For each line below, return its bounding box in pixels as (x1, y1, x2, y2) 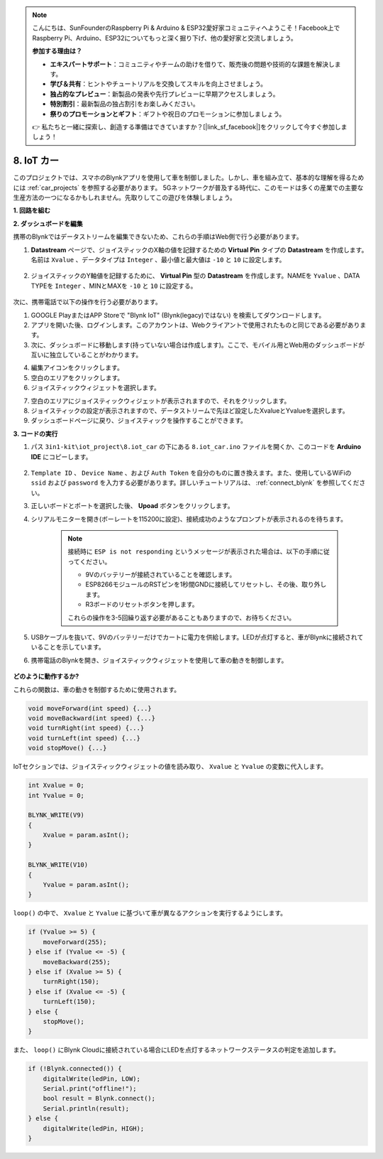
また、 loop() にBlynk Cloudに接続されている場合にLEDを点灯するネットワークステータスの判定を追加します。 (13, 1045, 340, 1055)
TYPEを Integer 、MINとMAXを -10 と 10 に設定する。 (30, 281, 197, 290)
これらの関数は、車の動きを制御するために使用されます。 (13, 685, 181, 694)
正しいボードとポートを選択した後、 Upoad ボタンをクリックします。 (30, 502, 234, 510)
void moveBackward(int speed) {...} (28, 714, 156, 722)
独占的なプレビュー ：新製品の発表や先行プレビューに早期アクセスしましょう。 (50, 90, 279, 98)
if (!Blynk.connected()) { (28, 1064, 122, 1073)
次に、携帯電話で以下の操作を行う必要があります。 (13, 298, 162, 306)
